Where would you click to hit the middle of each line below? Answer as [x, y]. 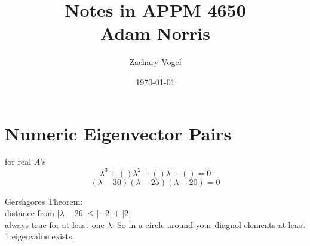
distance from [30, 213]
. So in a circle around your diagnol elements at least [208, 224]
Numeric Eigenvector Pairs [118, 133]
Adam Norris [155, 33]
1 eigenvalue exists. [40, 236]
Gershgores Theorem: [44, 201]
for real [18, 162]
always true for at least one [55, 224]
